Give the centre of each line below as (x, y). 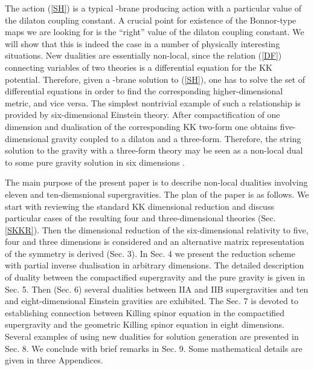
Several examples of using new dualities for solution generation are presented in (152, 336)
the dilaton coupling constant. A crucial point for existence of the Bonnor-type (151, 20)
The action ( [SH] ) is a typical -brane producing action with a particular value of (153, 8)
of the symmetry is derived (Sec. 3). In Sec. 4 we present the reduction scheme (150, 253)
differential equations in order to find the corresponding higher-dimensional (144, 91)
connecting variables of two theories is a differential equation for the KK (139, 67)
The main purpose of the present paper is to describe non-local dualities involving (156, 182)
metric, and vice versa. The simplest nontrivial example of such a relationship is (153, 102)
